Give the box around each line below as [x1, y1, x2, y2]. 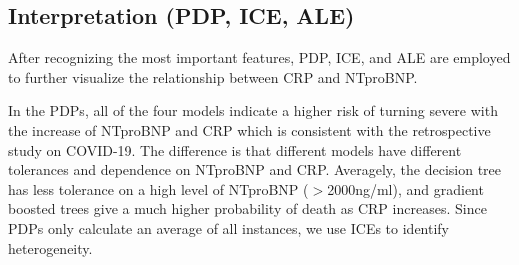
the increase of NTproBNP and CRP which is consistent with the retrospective [8, 119, 491, 140]
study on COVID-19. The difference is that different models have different [8, 139, 462, 160]
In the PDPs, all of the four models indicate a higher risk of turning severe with [8, 100, 498, 121]
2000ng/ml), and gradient [327, 178, 484, 199]
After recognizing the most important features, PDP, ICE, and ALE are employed [8, 47, 511, 68]
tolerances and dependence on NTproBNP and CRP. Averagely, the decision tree [8, 159, 502, 180]
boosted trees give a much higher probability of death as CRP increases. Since [8, 198, 487, 219]
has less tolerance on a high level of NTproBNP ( [8, 178, 309, 199]
